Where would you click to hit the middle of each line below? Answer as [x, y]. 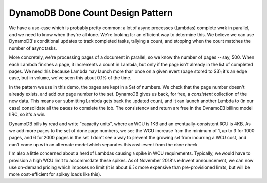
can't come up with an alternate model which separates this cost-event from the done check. [104, 144]
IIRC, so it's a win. [27, 115]
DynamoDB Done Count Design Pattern [91, 13]
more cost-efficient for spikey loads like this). [55, 174]
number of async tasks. [33, 48]
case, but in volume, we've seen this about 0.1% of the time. [70, 78]
